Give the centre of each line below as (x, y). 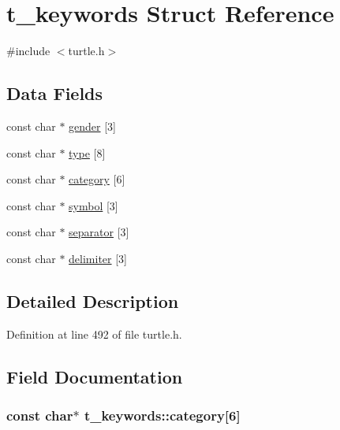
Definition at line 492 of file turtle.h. (94, 334)
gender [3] (93, 126)
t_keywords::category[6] (162, 415)
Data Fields (55, 93)
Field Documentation (95, 376)
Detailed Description (93, 300)
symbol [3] (93, 205)
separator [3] (99, 232)
